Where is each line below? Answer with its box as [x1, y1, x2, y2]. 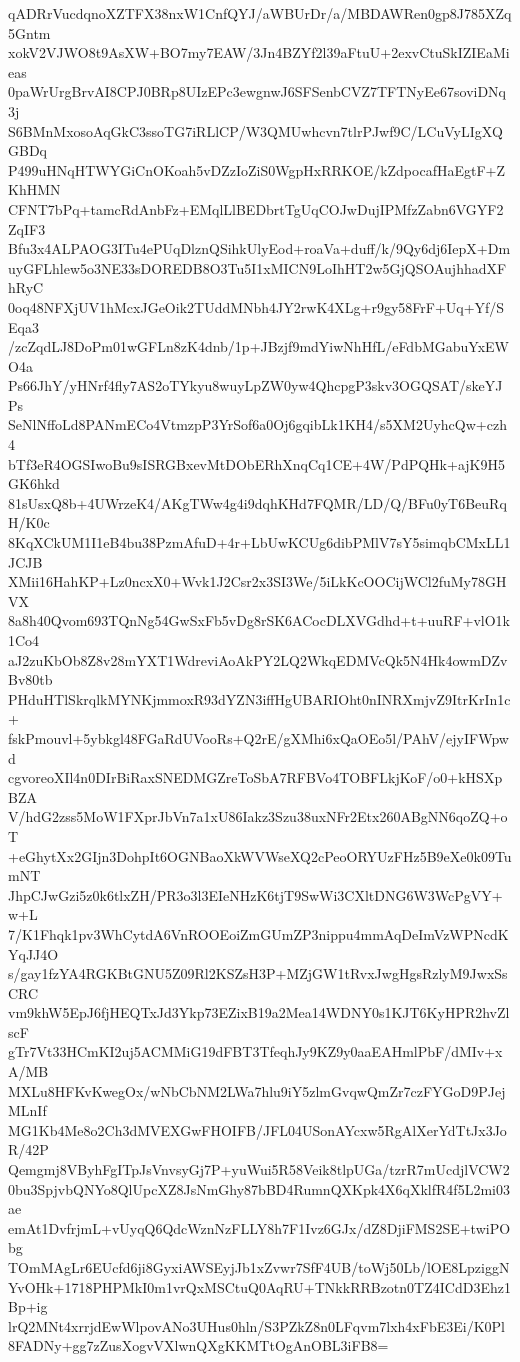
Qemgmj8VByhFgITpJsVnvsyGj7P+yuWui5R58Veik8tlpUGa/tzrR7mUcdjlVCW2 [8, 1159, 510, 1180]
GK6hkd [8, 473, 60, 494]
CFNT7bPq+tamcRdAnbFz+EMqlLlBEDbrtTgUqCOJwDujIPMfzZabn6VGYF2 [8, 198, 504, 219]
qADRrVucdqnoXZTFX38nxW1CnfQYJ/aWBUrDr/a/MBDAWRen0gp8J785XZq [8, 3, 512, 23]
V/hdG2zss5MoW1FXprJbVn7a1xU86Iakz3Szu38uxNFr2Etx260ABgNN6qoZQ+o [8, 806, 508, 827]
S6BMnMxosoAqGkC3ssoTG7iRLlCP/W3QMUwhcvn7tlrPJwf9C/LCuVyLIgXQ [8, 120, 503, 141]
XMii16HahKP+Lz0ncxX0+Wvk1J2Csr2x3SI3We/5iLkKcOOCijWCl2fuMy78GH [8, 571, 507, 592]
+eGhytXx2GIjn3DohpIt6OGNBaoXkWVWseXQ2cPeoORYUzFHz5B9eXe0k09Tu [8, 845, 512, 866]
